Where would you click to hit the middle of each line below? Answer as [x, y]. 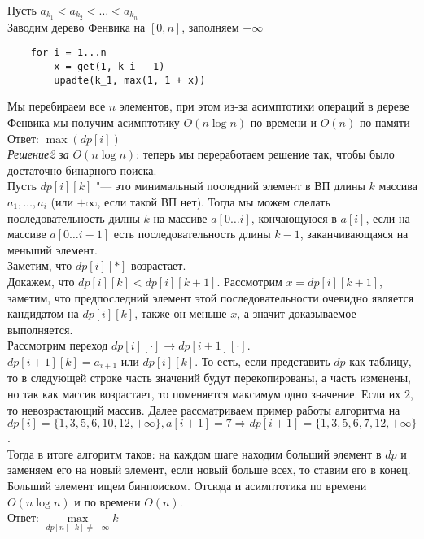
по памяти [385, 122]
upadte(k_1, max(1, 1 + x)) [130, 80]
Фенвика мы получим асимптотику [94, 122]
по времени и [283, 122]
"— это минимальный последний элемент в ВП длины [230, 186]
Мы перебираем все [57, 106]
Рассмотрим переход [58, 345]
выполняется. [40, 329]
